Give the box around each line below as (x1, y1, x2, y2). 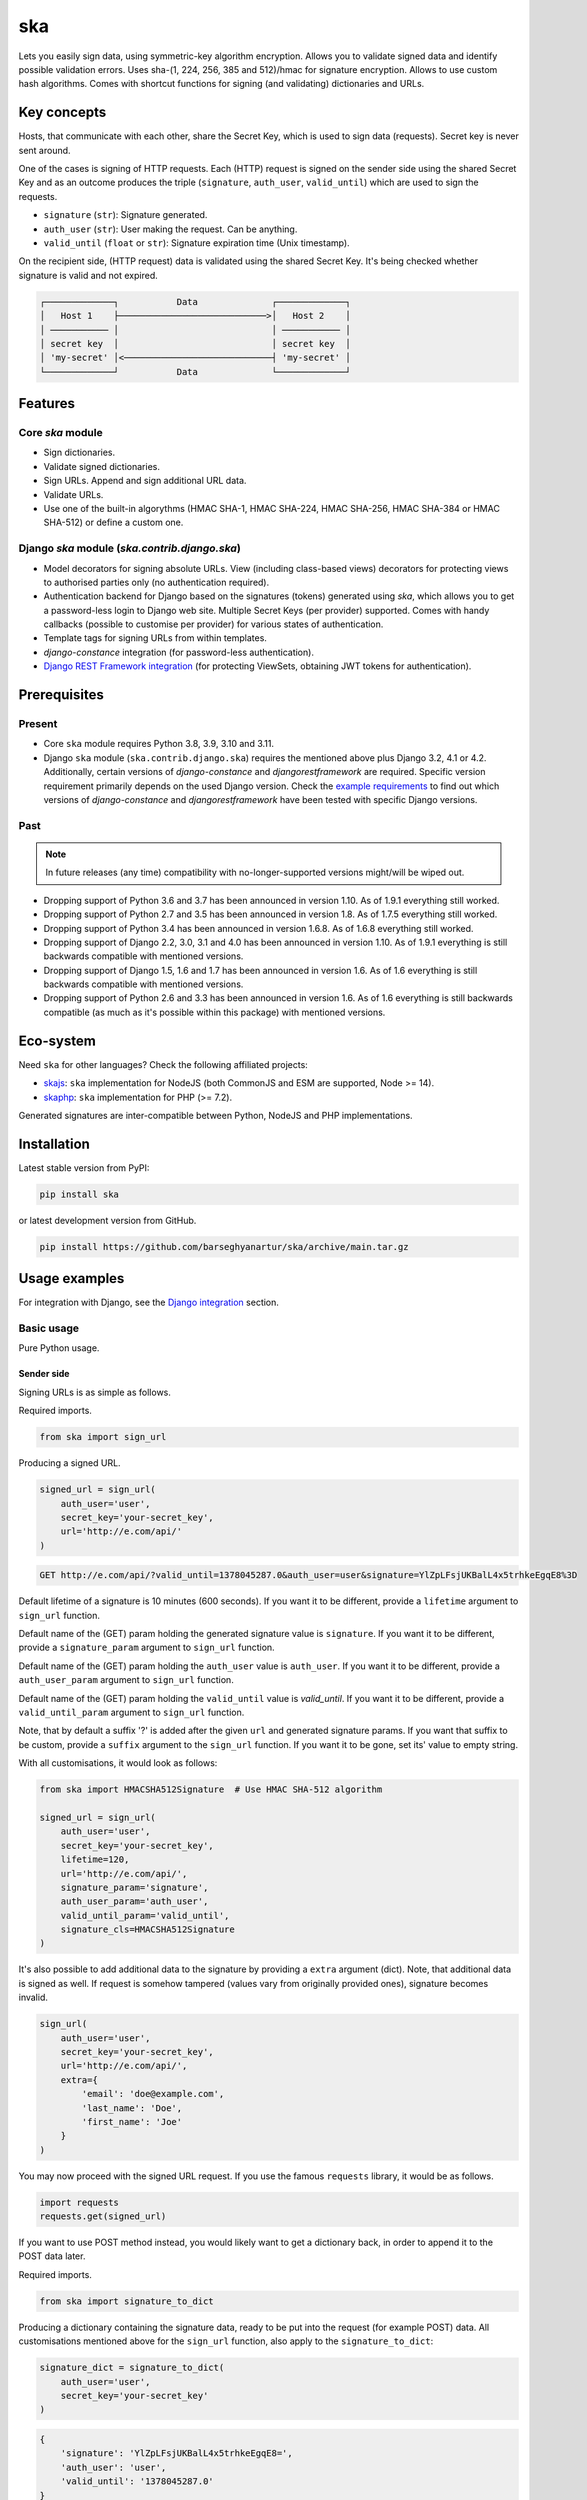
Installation (18, 1135, 90, 1152)
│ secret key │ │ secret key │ (39, 338, 351, 349)
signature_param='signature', (60, 1881, 209, 1893)
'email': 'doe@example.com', (81, 2088, 225, 2100)
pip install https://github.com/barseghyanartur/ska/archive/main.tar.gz (39, 1241, 409, 1252)
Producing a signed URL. (18, 1457, 121, 1469)
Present (18, 717, 58, 731)
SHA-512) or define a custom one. (43, 516, 184, 529)
